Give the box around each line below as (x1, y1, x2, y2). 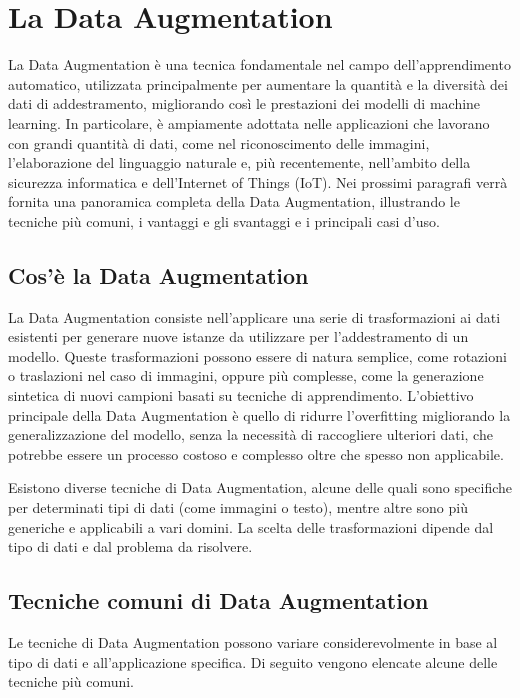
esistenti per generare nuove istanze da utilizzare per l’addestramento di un (8, 326, 469, 347)
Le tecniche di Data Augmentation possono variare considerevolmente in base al (8, 632, 498, 652)
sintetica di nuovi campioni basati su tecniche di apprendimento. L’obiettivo (8, 385, 474, 406)
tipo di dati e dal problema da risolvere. (8, 536, 253, 557)
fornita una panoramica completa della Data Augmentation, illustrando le (8, 191, 460, 212)
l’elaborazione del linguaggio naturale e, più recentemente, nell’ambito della (8, 152, 471, 173)
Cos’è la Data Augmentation (8, 259, 309, 290)
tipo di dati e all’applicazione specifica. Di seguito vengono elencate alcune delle (8, 651, 498, 672)
